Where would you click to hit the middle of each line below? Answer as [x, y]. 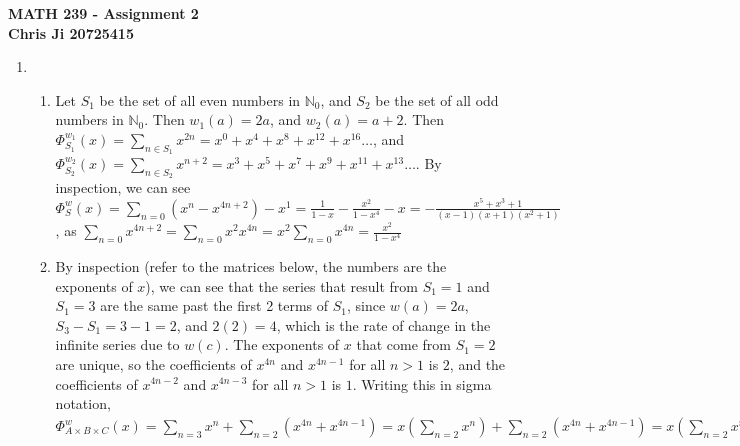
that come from [403, 344]
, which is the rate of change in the [383, 324]
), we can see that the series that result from [281, 285]
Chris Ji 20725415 [71, 32]
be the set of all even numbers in [200, 99]
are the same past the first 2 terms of [214, 305]
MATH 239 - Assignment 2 [103, 13]
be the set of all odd [437, 99]
